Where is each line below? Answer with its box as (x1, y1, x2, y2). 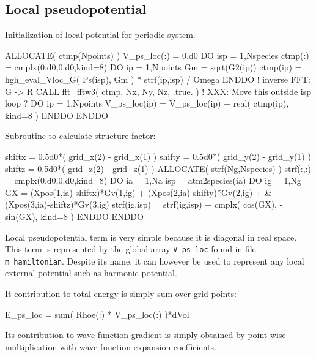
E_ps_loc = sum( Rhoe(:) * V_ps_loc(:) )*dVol (5, 307, 189, 320)
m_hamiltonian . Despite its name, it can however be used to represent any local (5, 254, 304, 267)
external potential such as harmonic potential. (5, 266, 177, 279)
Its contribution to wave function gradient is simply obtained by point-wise (5, 328, 286, 341)
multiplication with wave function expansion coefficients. (5, 340, 216, 353)
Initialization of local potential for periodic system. (5, 28, 196, 41)
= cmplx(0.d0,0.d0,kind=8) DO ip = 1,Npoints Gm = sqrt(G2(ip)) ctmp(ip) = (5, 61, 302, 73)
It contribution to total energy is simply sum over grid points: (5, 287, 237, 300)
